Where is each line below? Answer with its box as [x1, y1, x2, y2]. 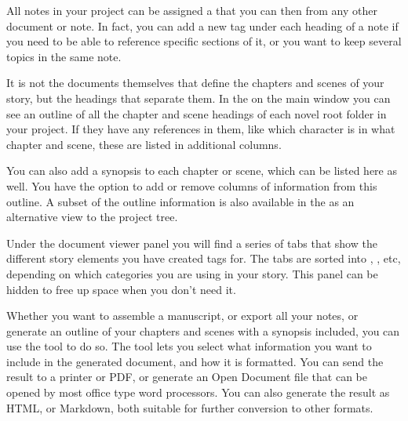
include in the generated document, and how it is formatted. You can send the [6, 353, 384, 369]
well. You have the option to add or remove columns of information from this [6, 177, 377, 194]
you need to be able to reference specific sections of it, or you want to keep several [6, 33, 402, 49]
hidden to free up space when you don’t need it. [6, 281, 236, 297]
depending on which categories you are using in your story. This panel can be [6, 265, 378, 281]
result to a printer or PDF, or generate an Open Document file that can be [6, 368, 367, 385]
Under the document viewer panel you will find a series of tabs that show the [6, 234, 377, 251]
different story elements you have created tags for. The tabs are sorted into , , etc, [6, 250, 401, 267]
